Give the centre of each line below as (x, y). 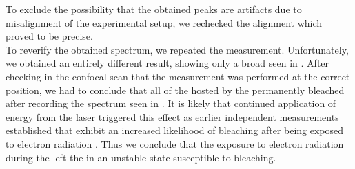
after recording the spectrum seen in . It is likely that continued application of (171, 103)
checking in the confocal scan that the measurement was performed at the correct (178, 76)
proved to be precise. (49, 36)
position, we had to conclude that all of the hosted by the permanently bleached (175, 90)
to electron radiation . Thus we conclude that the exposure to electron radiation (175, 143)
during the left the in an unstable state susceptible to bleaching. (141, 157)
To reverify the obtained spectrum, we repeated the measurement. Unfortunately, (177, 49)
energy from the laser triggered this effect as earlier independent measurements (172, 116)
